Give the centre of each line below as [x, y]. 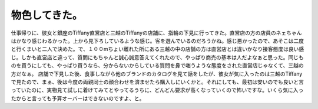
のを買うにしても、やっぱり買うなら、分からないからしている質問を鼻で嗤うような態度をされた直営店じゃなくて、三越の [157, 66]
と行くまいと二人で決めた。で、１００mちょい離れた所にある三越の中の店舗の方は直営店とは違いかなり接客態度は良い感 [158, 49]
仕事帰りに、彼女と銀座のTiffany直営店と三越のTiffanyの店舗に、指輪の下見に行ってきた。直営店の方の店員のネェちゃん [156, 33]
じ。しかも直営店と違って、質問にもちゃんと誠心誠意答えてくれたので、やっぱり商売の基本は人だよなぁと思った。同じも [157, 57]
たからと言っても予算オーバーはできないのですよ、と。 [78, 98]
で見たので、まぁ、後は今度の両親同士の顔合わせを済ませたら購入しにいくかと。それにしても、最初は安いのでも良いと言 [158, 81]
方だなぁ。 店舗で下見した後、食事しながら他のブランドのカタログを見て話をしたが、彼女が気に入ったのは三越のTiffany [157, 74]
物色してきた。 [47, 15]
